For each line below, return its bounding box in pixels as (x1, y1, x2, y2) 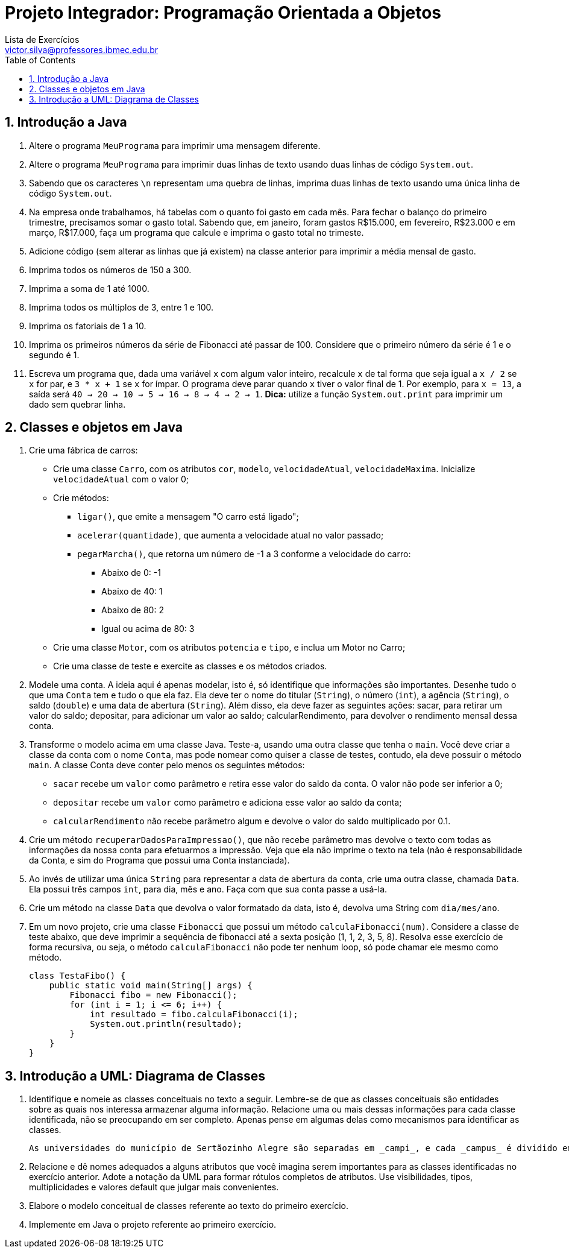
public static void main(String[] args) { (49, 980, 253, 991)
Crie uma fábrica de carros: (29, 445, 138, 456)
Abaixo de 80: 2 (101, 605, 164, 616)
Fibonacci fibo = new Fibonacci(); (69, 990, 237, 1000)
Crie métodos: (53, 493, 109, 503)
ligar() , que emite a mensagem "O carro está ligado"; (77, 511, 299, 522)
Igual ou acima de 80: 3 (101, 623, 195, 634)
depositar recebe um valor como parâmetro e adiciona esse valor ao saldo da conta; (53, 797, 402, 808)
